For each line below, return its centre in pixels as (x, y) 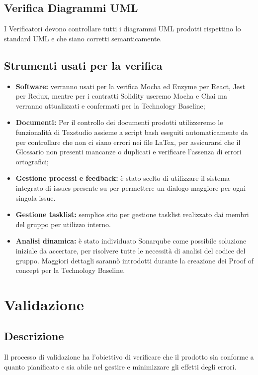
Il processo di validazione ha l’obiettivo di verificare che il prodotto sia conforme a (129, 357)
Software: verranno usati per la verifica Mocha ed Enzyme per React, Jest (130, 86)
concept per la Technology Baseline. (70, 270)
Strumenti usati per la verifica (83, 65)
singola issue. (36, 197)
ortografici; (32, 161)
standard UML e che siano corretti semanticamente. (83, 38)
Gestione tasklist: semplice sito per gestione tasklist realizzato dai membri (132, 214)
